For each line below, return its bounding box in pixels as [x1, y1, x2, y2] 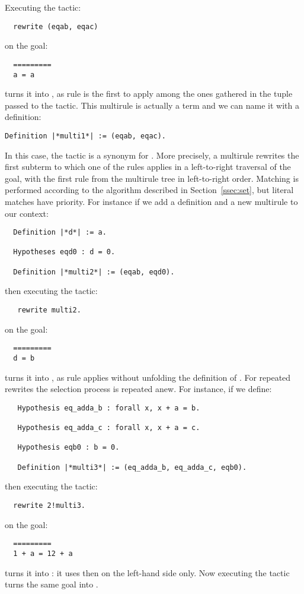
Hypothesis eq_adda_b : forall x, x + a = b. [17, 403, 200, 412]
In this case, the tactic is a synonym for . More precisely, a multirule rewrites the [5, 148, 299, 161]
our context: [5, 207, 49, 219]
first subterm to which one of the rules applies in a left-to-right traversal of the [5, 160, 291, 173]
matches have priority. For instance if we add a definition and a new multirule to [5, 195, 298, 207]
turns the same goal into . [5, 578, 98, 590]
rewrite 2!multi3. [13, 501, 86, 510]
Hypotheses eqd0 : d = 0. [13, 248, 116, 257]
